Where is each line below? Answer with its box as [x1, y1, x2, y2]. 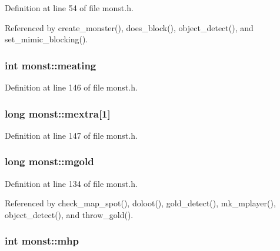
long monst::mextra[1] [5, 106, 111, 121]
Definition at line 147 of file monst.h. [5, 129, 138, 141]
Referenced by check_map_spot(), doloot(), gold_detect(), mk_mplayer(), [5, 197, 276, 209]
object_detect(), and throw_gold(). [5, 208, 134, 220]
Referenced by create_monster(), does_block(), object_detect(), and [5, 21, 254, 34]
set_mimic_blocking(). [5, 33, 88, 45]
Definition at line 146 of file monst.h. [5, 81, 138, 93]
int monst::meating [5, 58, 96, 72]
